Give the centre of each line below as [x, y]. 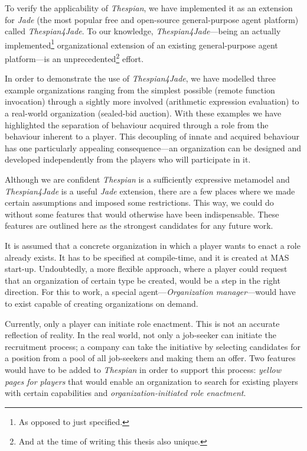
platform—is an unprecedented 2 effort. [74, 58]
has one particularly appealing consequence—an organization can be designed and [153, 147]
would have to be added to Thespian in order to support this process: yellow [143, 369]
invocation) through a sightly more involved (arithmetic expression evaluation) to [152, 101]
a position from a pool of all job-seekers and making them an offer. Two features [150, 358]
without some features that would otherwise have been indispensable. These [142, 214]
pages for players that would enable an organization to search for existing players [151, 381]
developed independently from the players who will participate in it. [128, 159]
